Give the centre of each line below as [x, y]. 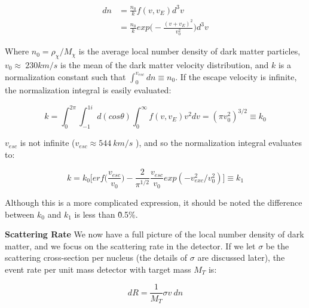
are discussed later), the [241, 257]
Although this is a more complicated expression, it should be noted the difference [154, 202]
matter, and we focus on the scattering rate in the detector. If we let [130, 246]
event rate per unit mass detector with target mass [98, 269]
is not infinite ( [48, 143]
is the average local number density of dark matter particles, [189, 51]
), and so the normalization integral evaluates [219, 143]
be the [277, 246]
